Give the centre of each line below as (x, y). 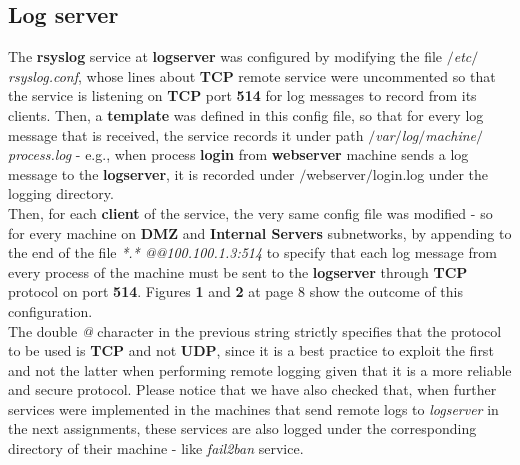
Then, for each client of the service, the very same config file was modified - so (250, 212)
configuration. (50, 310)
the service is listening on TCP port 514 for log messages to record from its (242, 95)
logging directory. (61, 193)
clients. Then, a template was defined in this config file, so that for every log (246, 114)
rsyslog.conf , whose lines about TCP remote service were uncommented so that (252, 75)
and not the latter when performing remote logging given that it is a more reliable (260, 369)
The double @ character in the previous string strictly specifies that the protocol (255, 330)
